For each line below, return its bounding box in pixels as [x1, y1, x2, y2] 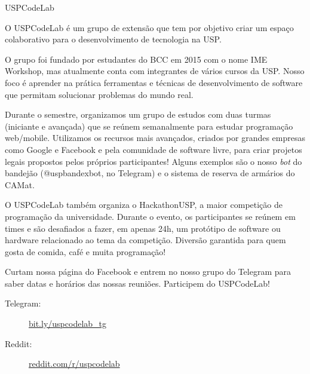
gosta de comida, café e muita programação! [5, 245, 166, 257]
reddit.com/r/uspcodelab [29, 357, 120, 370]
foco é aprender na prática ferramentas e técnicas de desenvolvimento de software [5, 76, 303, 88]
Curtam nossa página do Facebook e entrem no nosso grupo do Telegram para [5, 265, 291, 278]
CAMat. [5, 178, 35, 191]
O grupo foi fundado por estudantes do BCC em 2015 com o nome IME [5, 53, 268, 65]
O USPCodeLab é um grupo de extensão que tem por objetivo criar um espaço [5, 21, 294, 33]
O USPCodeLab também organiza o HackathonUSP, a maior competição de [5, 198, 283, 211]
